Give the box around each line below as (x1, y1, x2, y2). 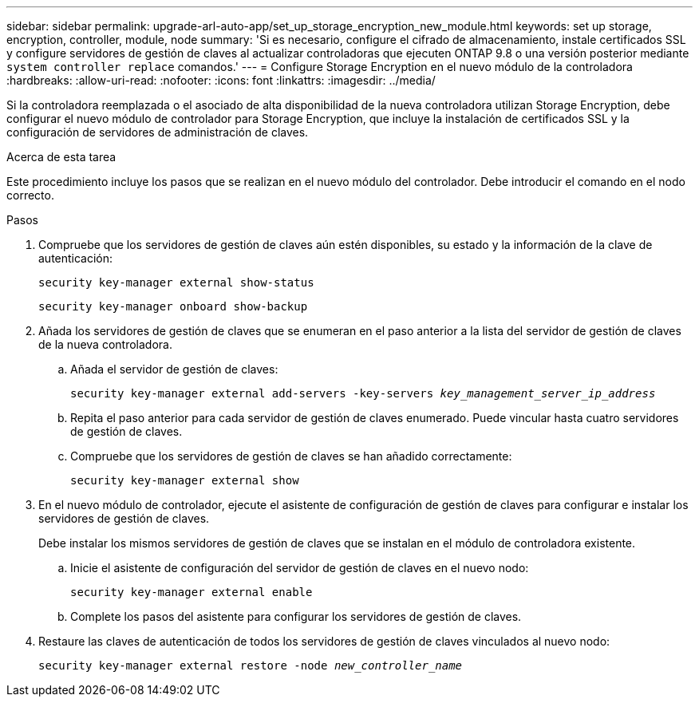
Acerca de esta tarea (6, 150, 116, 164)
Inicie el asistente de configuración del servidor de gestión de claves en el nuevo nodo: (70, 561, 529, 575)
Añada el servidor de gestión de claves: (70, 362, 278, 376)
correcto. (6, 188, 54, 202)
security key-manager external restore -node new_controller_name (38, 659, 463, 672)
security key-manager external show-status (38, 276, 314, 289)
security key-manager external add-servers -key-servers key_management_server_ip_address (70, 387, 656, 400)
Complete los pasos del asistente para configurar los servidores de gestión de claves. (70, 610, 522, 623)
